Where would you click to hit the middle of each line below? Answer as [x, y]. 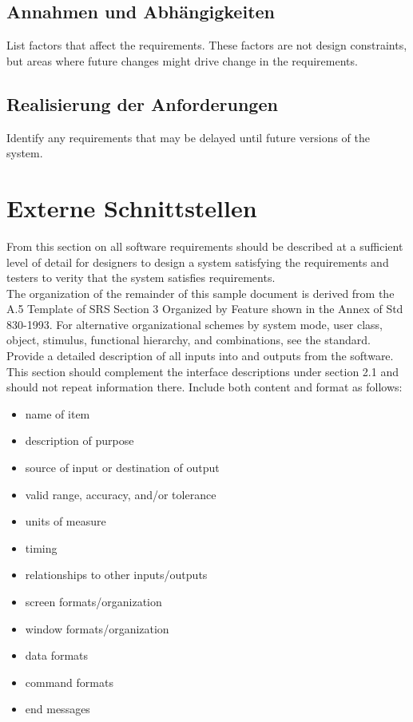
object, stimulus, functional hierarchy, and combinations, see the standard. [189, 340]
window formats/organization [97, 628]
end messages [58, 709]
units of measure [66, 521]
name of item [58, 413]
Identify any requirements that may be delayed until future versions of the [189, 137]
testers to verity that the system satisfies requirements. [141, 278]
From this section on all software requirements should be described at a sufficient [205, 246]
